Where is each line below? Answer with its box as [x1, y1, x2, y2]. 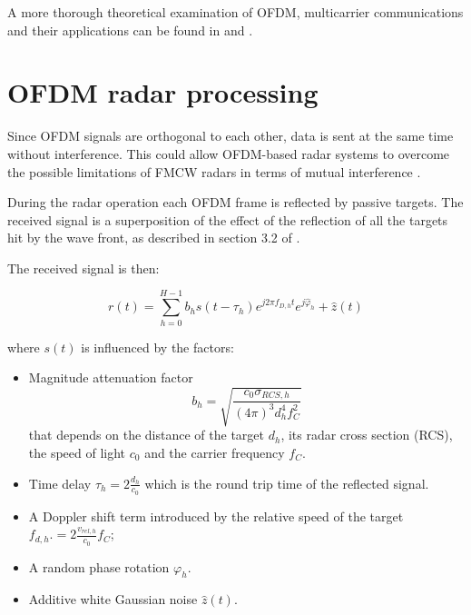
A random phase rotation [28, 557, 170, 576]
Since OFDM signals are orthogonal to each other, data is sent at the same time [7, 126, 454, 145]
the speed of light [28, 442, 126, 461]
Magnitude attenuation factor [28, 368, 193, 387]
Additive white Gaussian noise [28, 590, 198, 609]
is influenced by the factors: [81, 337, 234, 356]
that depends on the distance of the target [28, 425, 264, 444]
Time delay [28, 473, 92, 492]
